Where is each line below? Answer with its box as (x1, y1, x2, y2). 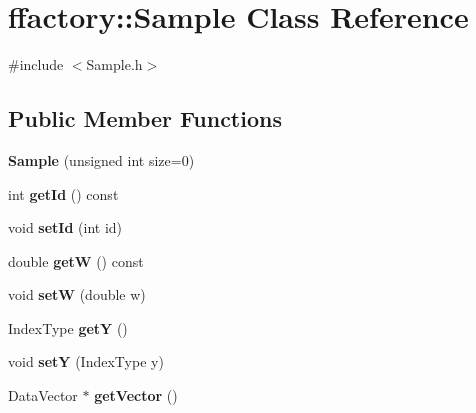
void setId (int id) (8, 217, 123, 238)
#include (8, 54, 64, 75)
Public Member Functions (8, 103, 282, 134)
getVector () (94, 385, 178, 406)
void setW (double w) (8, 284, 146, 305)
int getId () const (8, 183, 119, 204)
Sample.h (86, 54, 143, 75)
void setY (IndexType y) (8, 351, 164, 372)
